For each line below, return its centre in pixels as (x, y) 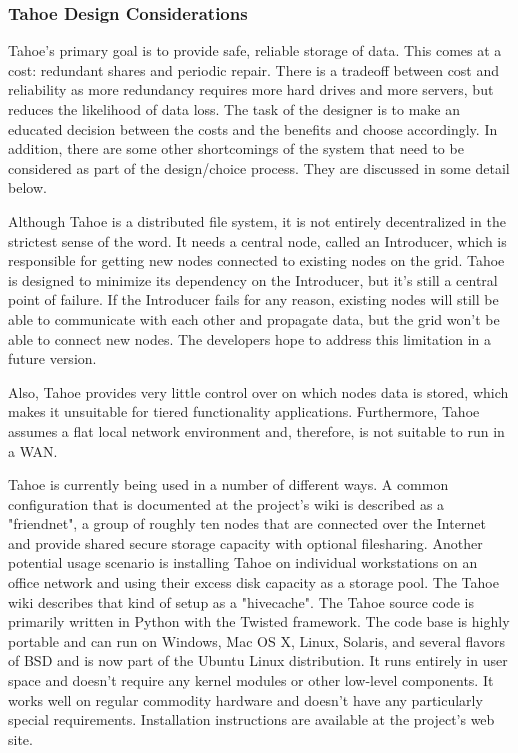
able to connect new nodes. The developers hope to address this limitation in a (250, 338)
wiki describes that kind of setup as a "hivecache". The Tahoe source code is (241, 601)
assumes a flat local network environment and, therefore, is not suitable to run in (256, 430)
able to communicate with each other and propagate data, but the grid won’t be (254, 318)
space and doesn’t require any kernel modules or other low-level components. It (251, 680)
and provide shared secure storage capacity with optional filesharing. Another (245, 542)
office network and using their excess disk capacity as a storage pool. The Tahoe (253, 582)
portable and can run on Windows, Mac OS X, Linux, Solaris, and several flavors (256, 640)
